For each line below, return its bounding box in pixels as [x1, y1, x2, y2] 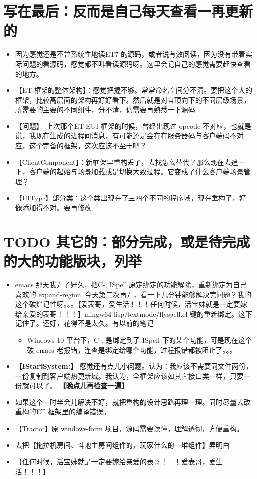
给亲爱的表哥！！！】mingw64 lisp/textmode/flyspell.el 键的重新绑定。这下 [15, 308, 253, 319]
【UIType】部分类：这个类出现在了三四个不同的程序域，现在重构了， [15, 193, 239, 203]
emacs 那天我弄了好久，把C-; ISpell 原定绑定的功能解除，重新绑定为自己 [15, 279, 247, 289]
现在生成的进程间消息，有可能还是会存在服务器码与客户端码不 [36, 130, 237, 141]
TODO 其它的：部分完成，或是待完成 [3, 231, 250, 251]
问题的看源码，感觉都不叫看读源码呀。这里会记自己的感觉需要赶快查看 [22, 58, 251, 69]
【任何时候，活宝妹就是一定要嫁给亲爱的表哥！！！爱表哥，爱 [15, 456, 216, 467]
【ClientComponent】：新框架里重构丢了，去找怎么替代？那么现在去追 [15, 157, 238, 167]
